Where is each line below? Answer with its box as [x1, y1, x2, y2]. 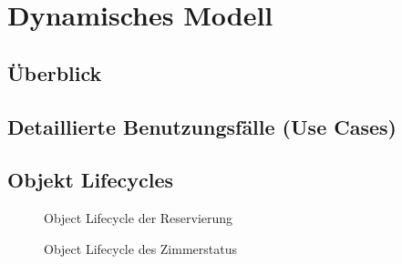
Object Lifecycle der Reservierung [44, 208, 233, 228]
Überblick [7, 58, 102, 86]
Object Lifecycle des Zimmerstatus [44, 239, 237, 258]
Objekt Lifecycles [7, 166, 174, 194]
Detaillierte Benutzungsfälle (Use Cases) [7, 112, 397, 140]
